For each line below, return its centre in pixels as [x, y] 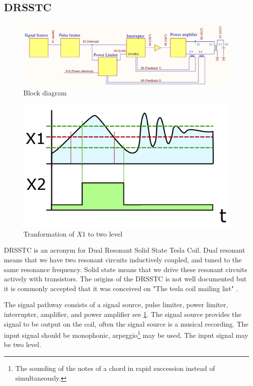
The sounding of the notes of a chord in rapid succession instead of [115, 368]
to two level [105, 233]
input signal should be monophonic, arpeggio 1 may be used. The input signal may [126, 334]
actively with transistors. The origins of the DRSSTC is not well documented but [125, 279]
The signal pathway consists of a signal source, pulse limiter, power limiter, [116, 304]
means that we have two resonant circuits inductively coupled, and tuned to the [123, 259]
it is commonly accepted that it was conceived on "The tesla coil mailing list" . [121, 288]
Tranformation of [49, 233]
